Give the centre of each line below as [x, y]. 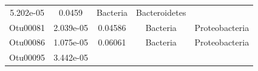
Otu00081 [27, 27]
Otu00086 [27, 42]
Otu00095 [27, 57]
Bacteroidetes [161, 12]
